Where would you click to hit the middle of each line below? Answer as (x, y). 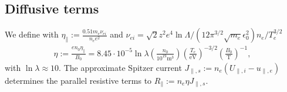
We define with (32, 34)
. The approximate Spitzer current (120, 67)
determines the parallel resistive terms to (78, 80)
